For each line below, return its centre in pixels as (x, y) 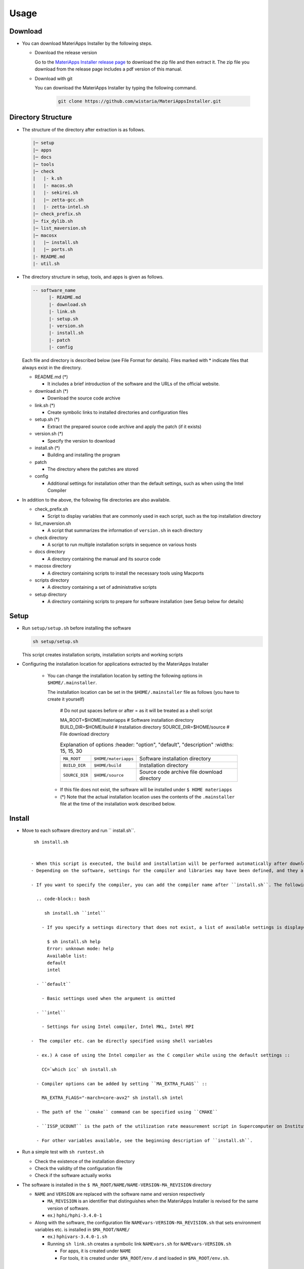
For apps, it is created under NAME (96, 1251)
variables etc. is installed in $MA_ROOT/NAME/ (82, 1230)
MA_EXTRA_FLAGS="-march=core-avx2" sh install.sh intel (112, 1098)
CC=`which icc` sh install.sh (79, 1069)
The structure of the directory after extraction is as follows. (84, 129)
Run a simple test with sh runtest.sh (63, 1152)
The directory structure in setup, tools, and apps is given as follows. (93, 277)
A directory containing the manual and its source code (104, 559)
